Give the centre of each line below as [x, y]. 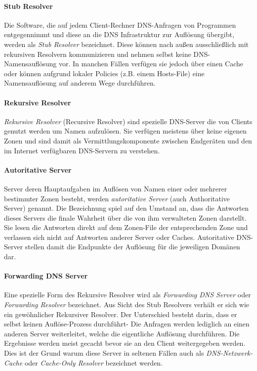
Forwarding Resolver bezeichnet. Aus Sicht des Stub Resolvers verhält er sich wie [127, 304]
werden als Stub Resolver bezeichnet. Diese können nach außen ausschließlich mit [126, 44]
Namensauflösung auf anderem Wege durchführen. [80, 83]
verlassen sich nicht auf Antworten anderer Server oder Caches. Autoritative [119, 237]
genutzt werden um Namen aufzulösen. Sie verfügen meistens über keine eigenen [126, 131]
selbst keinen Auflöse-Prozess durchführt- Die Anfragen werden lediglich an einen [127, 324]
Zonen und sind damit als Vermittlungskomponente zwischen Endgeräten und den [128, 140]
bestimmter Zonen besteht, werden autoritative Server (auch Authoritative [117, 198]
